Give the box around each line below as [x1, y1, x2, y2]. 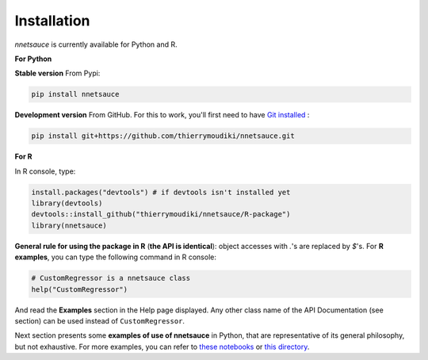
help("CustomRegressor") [31, 285, 128, 293]
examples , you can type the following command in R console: [14, 252, 217, 262]
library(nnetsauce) [31, 220, 107, 230]
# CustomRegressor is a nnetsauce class [31, 274, 190, 283]
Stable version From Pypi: [14, 68, 101, 79]
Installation [14, 12, 90, 29]
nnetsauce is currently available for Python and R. [14, 40, 178, 49]
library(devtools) [31, 199, 103, 208]
